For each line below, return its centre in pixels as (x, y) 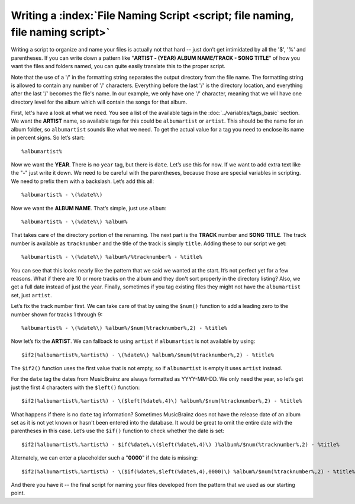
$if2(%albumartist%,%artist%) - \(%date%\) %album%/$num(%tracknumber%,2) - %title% (148, 355)
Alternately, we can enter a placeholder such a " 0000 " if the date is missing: (104, 458)
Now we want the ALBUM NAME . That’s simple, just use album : (89, 208)
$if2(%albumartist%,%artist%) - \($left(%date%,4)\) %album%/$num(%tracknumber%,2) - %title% (162, 401)
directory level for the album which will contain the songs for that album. (99, 102)
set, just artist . (32, 295)
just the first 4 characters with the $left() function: (75, 387)
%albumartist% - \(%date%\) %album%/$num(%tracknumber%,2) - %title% (125, 328)
